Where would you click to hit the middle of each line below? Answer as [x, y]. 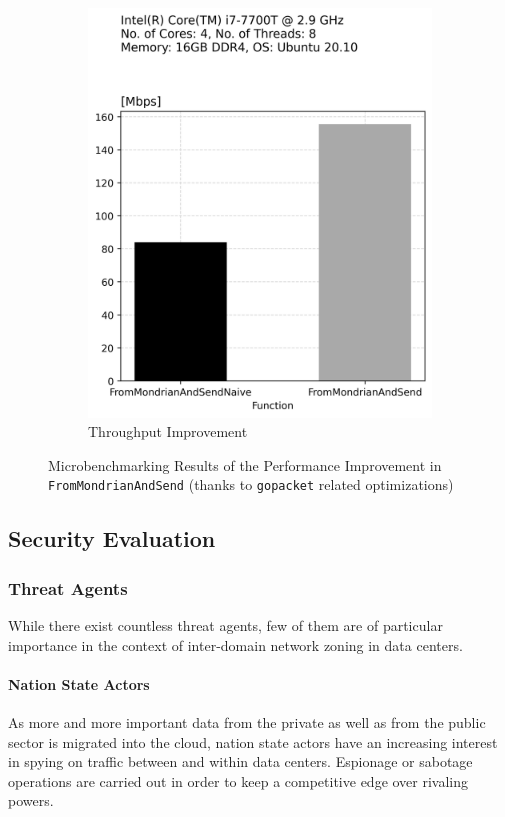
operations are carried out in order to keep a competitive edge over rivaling [238, 780]
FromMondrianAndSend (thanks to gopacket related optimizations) [251, 484]
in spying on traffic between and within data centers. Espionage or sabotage [240, 761]
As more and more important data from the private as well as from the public [247, 722]
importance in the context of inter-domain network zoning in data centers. [235, 644]
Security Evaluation [112, 538]
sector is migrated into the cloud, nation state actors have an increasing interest [253, 741]
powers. [31, 800]
